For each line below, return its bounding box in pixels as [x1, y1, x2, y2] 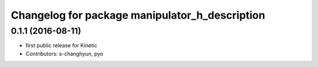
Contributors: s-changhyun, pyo [25, 50, 104, 57]
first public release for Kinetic [25, 42, 97, 49]
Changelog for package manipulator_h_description [11, 9, 266, 22]
